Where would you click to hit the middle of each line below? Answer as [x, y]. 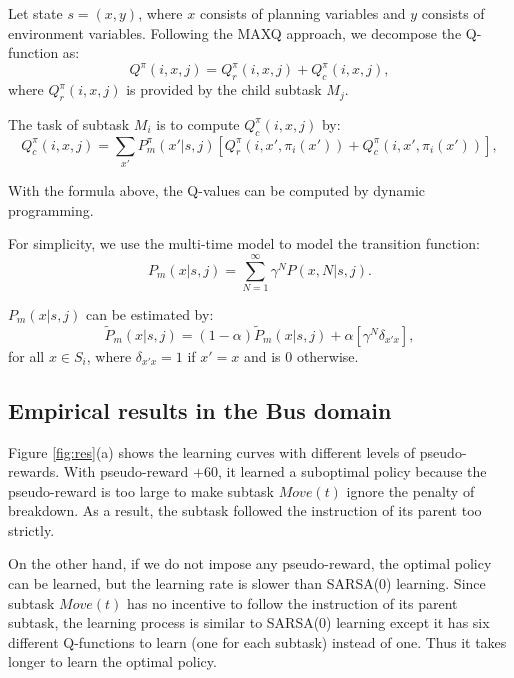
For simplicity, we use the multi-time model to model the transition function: [244, 243]
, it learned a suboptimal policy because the [352, 471]
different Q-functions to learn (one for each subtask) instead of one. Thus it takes [257, 641]
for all [26, 355]
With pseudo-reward [126, 471]
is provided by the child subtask [224, 89]
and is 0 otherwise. [301, 355]
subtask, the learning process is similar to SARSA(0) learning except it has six [249, 622]
